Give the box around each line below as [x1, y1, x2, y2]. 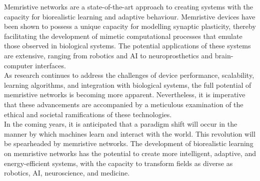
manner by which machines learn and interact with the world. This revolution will [4, 128, 255, 139]
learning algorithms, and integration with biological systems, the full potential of [4, 79, 251, 90]
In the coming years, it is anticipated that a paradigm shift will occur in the [4, 119, 237, 129]
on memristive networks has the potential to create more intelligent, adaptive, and [4, 148, 256, 158]
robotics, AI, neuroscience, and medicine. [4, 168, 130, 178]
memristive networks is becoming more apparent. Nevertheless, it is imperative [4, 89, 245, 100]
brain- [214, 50, 233, 60]
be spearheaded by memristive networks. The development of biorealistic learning [4, 138, 253, 149]
